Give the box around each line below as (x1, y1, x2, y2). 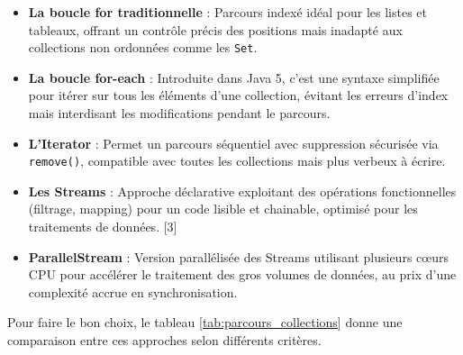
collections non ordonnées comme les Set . (28, 38, 258, 57)
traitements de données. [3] (28, 217, 177, 236)
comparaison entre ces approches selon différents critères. (7, 331, 322, 350)
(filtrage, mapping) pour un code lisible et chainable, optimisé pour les (28, 199, 418, 218)
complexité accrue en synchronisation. (28, 282, 238, 301)
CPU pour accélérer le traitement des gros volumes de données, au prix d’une (28, 265, 457, 284)
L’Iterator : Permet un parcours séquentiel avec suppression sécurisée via (28, 133, 439, 152)
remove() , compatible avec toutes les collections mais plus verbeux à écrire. (28, 151, 446, 170)
